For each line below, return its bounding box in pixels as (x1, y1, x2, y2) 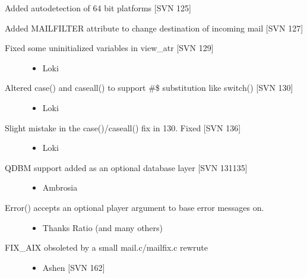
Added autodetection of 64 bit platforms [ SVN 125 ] (5, 2, 192, 14)
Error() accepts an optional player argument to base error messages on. (5, 201, 264, 213)
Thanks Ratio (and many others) (42, 221, 163, 233)
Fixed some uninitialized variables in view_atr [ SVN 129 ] (5, 42, 214, 54)
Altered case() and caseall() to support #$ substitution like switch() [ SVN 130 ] (5, 81, 293, 94)
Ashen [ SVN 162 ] (42, 261, 105, 273)
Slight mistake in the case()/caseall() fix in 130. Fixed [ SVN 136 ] (5, 121, 241, 134)
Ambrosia (42, 181, 78, 194)
